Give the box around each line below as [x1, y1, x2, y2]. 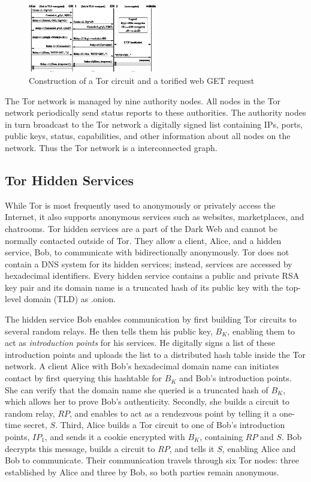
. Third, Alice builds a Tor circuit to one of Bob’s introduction [55, 418, 285, 431]
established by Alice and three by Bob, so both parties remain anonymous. [5, 465, 279, 478]
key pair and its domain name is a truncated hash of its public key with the [5, 281, 283, 293]
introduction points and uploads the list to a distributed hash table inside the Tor [5, 348, 306, 360]
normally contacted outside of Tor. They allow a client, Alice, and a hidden [5, 234, 282, 246]
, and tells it [169, 442, 215, 454]
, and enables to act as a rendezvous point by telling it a [70, 406, 277, 419]
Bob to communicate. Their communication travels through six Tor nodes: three [5, 454, 299, 466]
